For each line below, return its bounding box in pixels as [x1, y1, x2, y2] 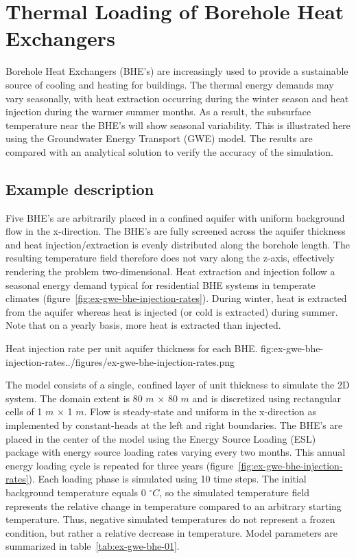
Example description [5, 178, 154, 199]
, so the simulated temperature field [159, 485, 310, 499]
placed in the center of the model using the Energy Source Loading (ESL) [5, 431, 316, 445]
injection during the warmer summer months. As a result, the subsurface [5, 104, 311, 119]
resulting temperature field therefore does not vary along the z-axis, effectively [5, 251, 335, 265]
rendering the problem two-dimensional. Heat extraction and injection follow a [5, 264, 335, 279]
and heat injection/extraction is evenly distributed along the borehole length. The [5, 237, 350, 251]
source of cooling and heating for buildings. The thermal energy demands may [5, 77, 334, 91]
